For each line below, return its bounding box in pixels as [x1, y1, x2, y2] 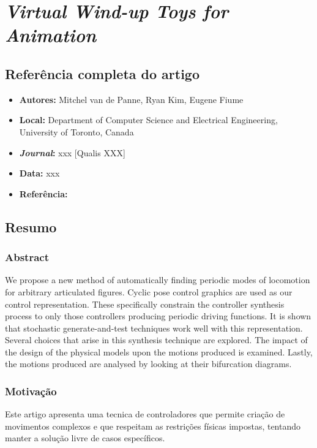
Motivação [5, 384, 57, 398]
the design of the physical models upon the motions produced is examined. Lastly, [5, 345, 313, 358]
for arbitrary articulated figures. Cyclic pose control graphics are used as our [5, 285, 293, 298]
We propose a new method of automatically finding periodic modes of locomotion [5, 273, 310, 286]
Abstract [5, 249, 49, 265]
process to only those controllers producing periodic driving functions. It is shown [5, 309, 311, 322]
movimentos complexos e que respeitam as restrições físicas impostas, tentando [5, 419, 301, 432]
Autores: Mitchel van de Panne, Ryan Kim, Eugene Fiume [19, 93, 244, 105]
